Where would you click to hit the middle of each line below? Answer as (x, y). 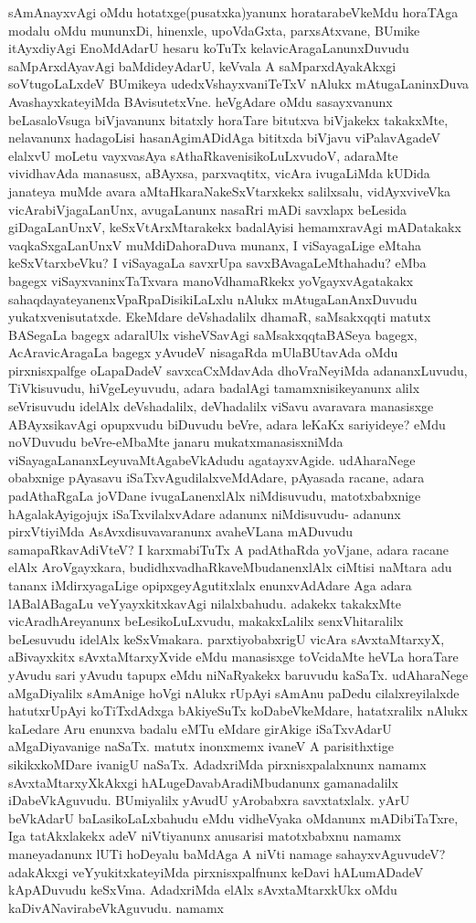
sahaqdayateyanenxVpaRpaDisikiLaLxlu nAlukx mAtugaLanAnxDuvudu (213, 298)
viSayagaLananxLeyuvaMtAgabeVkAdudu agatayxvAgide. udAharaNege (212, 459)
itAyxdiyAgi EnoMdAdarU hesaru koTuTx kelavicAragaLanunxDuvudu (209, 48)
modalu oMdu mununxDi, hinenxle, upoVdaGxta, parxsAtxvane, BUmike (214, 30)
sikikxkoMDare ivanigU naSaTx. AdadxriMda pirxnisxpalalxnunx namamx (217, 764)
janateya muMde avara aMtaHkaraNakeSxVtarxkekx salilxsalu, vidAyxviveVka (230, 191)
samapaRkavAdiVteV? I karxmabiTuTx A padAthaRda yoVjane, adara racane (229, 549)
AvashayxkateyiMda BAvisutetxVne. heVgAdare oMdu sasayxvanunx (201, 101)
